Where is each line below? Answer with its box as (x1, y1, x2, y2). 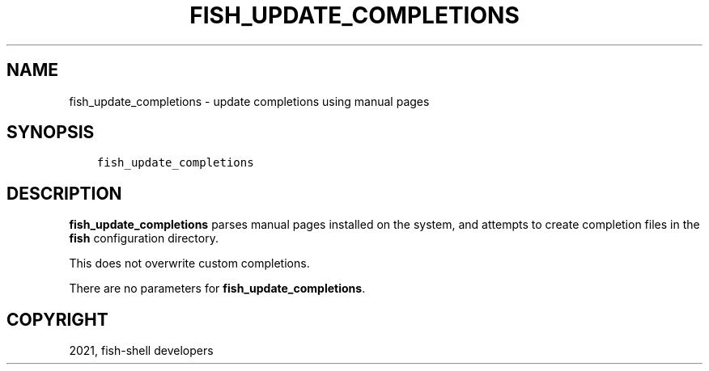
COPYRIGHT (6, 309, 108, 330)
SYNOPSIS (6, 122, 95, 143)
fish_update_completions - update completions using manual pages (69, 94, 430, 108)
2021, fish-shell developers (69, 344, 214, 358)
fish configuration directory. (69, 231, 219, 246)
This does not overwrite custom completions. (69, 256, 310, 271)
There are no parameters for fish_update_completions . (69, 281, 366, 296)
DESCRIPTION (6, 183, 122, 204)
